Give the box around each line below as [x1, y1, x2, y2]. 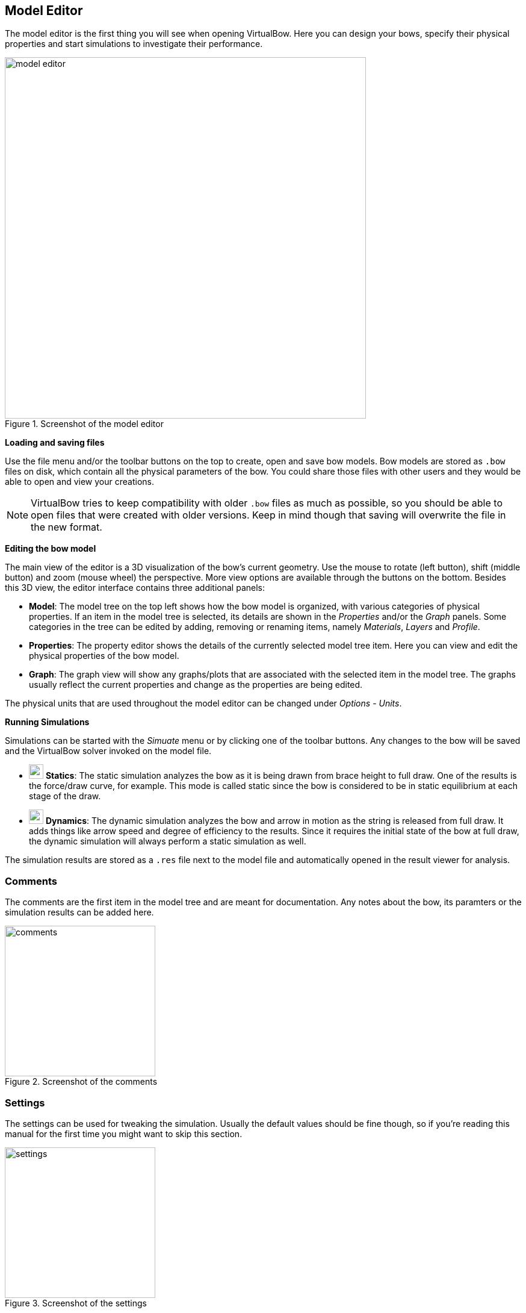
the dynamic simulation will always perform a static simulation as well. [29, 836, 306, 847]
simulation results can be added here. [5, 907, 154, 918]
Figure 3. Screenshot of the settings [5, 1297, 147, 1308]
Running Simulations [5, 717, 90, 728]
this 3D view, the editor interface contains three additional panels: [5, 582, 265, 593]
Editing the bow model [5, 543, 96, 554]
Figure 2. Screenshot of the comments [5, 1076, 158, 1087]
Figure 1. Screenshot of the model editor [5, 419, 164, 429]
